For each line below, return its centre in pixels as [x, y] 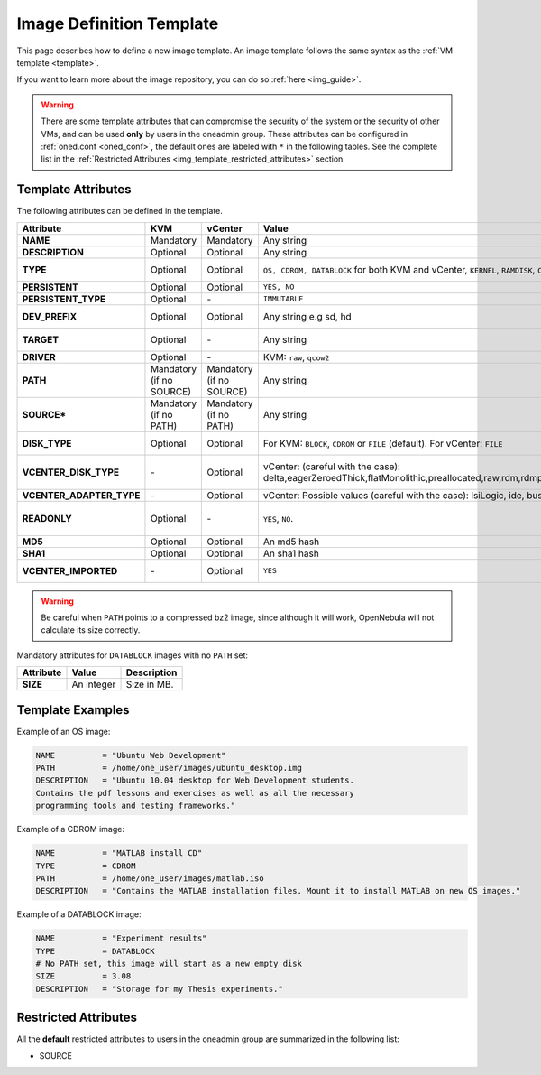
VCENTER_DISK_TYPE [71, 472]
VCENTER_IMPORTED [70, 570]
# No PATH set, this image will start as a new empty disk [169, 964]
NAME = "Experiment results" [121, 938]
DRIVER [39, 357]
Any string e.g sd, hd [307, 316]
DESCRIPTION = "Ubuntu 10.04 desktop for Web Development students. [195, 780]
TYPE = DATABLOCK [95, 951]
